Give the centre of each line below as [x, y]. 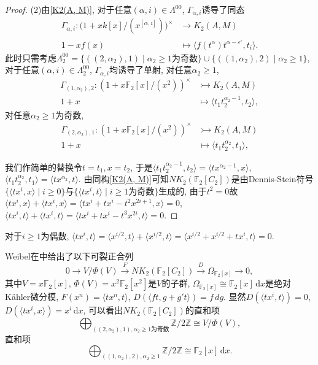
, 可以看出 [103, 310]
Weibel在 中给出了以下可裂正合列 [69, 256]
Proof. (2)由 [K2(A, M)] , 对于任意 [68, 9]
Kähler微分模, [32, 297]
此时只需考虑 [31, 57]
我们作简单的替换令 [44, 167]
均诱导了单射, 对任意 [150, 70]
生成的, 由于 [183, 190]
